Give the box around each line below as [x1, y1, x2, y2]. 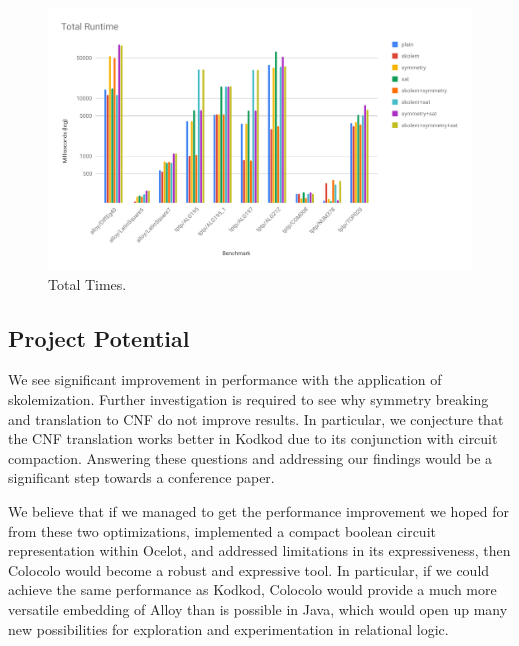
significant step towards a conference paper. [8, 467, 275, 488]
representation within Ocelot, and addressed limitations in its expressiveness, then [8, 540, 511, 561]
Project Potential [8, 322, 190, 353]
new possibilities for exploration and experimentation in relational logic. [8, 618, 449, 639]
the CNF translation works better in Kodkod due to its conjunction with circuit [8, 428, 498, 449]
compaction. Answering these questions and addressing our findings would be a [8, 447, 493, 468]
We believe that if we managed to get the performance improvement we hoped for [8, 501, 510, 522]
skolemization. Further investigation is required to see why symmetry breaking [8, 389, 489, 410]
